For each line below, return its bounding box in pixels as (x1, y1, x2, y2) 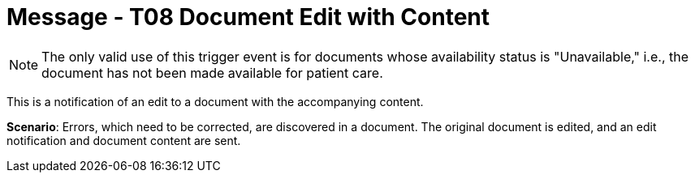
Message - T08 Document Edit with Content (6, 3, 490, 31)
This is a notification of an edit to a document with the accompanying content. (6, 94, 424, 109)
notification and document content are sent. (6, 133, 241, 147)
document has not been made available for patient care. (41, 64, 383, 81)
